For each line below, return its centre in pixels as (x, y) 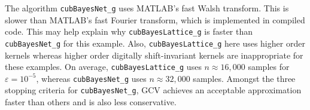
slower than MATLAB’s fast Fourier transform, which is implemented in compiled (155, 19)
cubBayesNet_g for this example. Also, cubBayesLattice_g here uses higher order (155, 43)
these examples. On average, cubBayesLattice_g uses (103, 67)
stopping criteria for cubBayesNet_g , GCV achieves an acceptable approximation (153, 90)
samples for (269, 67)
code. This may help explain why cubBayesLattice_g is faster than (129, 31)
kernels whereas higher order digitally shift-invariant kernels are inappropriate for (154, 55)
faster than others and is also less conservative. (91, 102)
